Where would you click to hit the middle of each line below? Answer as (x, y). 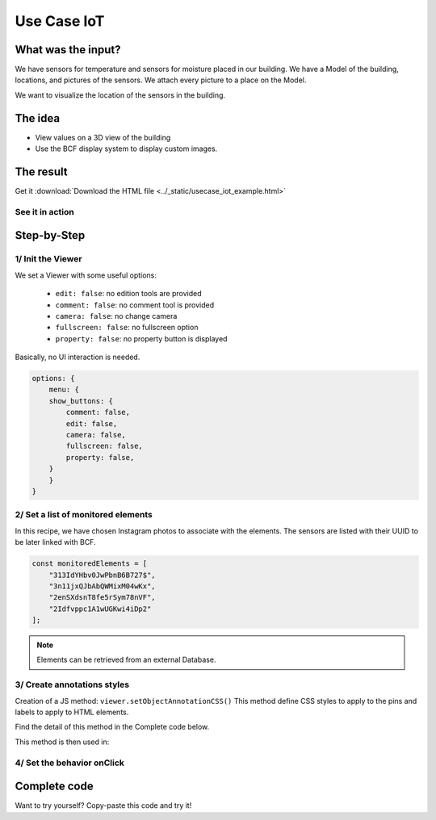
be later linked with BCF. (55, 542)
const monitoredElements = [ (90, 564)
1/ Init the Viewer (48, 259)
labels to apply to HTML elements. (72, 712)
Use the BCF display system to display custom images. (126, 149)
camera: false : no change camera (116, 316)
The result (41, 172)
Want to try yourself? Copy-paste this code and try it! (103, 805)
